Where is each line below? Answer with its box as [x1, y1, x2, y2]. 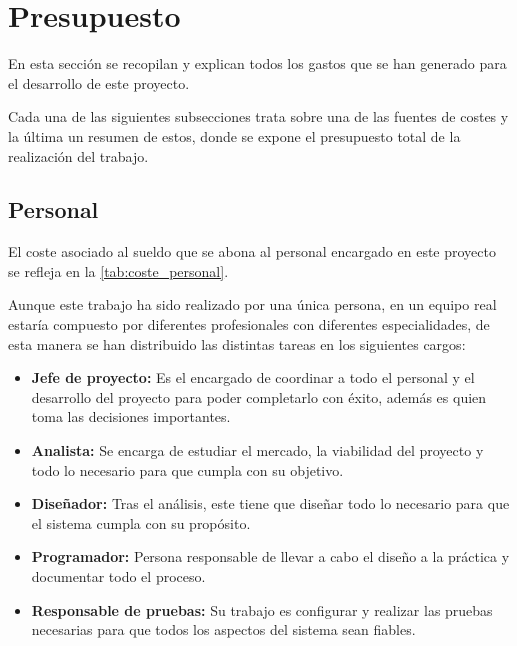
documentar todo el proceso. [31, 566, 206, 587]
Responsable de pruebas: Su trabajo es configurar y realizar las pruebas [31, 599, 493, 620]
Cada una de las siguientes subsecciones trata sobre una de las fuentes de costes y [8, 106, 509, 127]
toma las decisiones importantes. [31, 406, 231, 427]
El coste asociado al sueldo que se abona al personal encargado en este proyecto [8, 241, 496, 262]
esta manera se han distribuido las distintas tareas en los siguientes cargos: [8, 333, 466, 354]
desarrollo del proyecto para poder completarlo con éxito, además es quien [31, 386, 487, 407]
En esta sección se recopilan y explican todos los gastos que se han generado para [8, 53, 507, 74]
